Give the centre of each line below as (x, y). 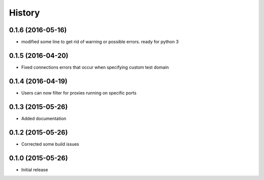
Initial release (35, 170)
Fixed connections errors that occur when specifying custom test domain (95, 67)
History (24, 13)
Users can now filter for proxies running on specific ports (79, 93)
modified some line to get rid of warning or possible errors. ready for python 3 (100, 42)
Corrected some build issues (50, 144)
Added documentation (44, 118)
